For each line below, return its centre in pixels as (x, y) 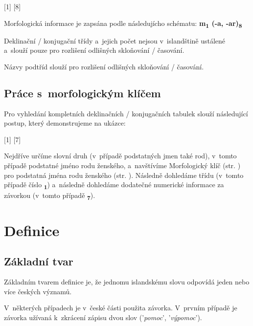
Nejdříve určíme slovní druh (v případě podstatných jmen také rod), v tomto (120, 156)
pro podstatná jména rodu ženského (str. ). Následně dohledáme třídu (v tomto (124, 175)
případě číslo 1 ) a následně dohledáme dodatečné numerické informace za (114, 185)
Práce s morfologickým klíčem (82, 93)
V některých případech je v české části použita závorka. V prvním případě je (121, 308)
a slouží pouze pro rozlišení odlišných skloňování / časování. (94, 50)
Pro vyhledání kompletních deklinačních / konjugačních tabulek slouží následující (126, 113)
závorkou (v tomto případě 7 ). (50, 196)
